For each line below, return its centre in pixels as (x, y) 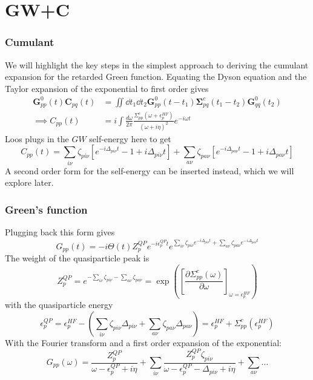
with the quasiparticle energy (59, 305)
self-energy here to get (130, 138)
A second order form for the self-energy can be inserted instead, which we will (150, 170)
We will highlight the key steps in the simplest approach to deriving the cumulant (157, 64)
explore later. (29, 182)
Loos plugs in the (37, 138)
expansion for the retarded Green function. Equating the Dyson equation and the (156, 77)
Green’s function (46, 209)
